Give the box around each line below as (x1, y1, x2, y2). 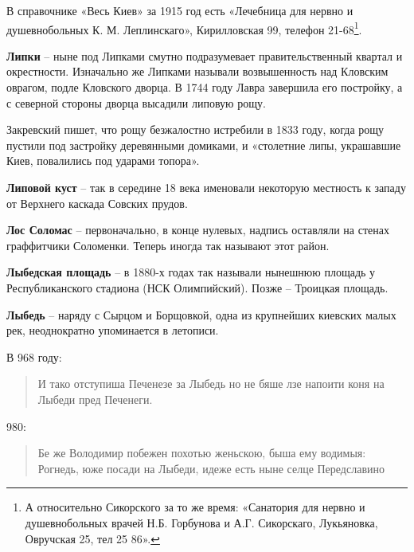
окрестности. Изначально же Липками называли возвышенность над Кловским (6, 63, 389, 80)
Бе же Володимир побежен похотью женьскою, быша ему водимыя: (37, 444, 366, 461)
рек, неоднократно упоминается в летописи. (6, 322, 219, 339)
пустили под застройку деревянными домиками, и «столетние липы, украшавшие (6, 136, 401, 153)
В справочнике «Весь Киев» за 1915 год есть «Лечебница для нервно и (6, 2, 353, 18)
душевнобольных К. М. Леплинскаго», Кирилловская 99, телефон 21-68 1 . (6, 18, 362, 37)
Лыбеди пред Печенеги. (37, 390, 153, 407)
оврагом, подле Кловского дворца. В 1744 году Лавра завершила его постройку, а (6, 79, 403, 96)
